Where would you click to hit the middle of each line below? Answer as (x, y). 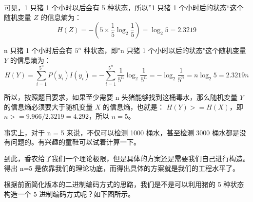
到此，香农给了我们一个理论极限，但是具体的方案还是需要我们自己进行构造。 (127, 158)
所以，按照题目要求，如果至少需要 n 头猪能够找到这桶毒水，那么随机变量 (121, 97)
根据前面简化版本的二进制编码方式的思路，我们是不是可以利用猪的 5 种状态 (124, 184)
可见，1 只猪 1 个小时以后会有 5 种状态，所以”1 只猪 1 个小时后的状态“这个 (124, 7)
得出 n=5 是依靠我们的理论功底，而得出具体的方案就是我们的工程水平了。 (122, 168)
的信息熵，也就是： (133, 106)
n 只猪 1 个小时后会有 (38, 50)
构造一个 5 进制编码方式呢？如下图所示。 (69, 193)
